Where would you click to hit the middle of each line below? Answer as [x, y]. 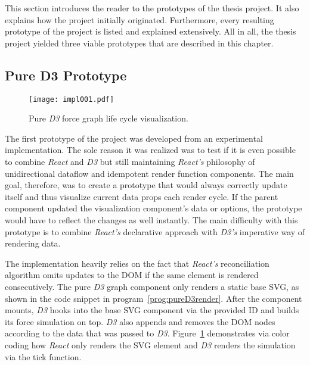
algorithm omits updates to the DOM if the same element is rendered [132, 275]
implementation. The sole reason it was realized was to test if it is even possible [150, 150]
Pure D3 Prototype [66, 75]
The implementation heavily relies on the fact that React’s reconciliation [137, 263]
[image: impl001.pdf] [72, 99]
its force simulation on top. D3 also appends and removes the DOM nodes [140, 321]
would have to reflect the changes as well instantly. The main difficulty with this [151, 219]
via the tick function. [43, 356]
